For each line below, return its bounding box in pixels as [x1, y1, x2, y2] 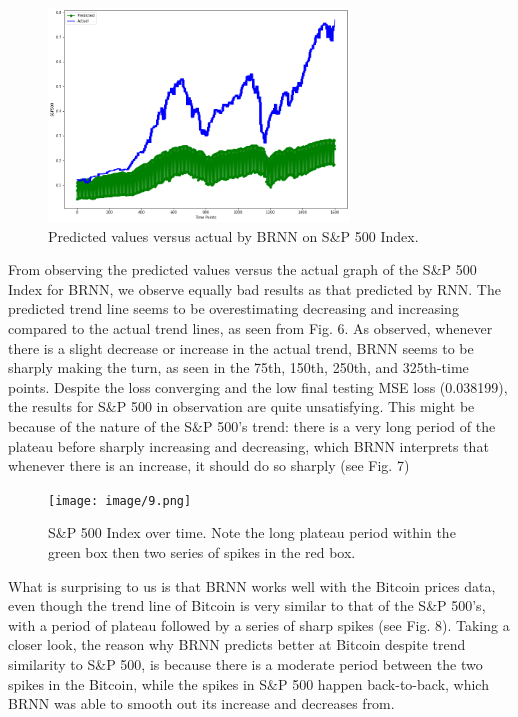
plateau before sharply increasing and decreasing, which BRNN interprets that [8, 435, 489, 456]
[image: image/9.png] [48, 493, 192, 508]
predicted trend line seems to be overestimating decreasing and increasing [8, 298, 459, 319]
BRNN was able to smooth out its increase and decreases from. [8, 693, 395, 714]
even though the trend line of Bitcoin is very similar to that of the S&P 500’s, [8, 595, 486, 616]
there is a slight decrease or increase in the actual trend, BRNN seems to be [8, 337, 474, 358]
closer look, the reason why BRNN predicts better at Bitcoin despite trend [8, 634, 466, 655]
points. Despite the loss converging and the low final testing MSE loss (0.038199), [8, 376, 508, 397]
